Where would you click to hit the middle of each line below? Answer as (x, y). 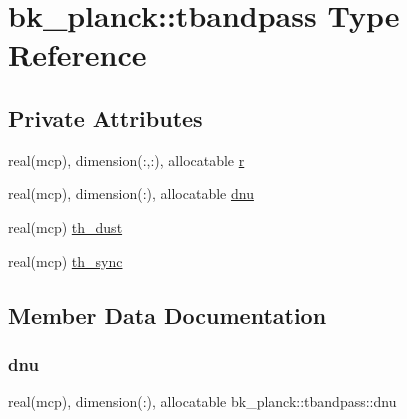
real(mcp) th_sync (65, 260)
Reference (77, 54)
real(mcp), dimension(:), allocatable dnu (131, 193)
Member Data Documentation (167, 314)
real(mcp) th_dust (65, 226)
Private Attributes (105, 117)
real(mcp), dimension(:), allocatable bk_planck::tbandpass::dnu (202, 401)
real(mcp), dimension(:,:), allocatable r (126, 159)
